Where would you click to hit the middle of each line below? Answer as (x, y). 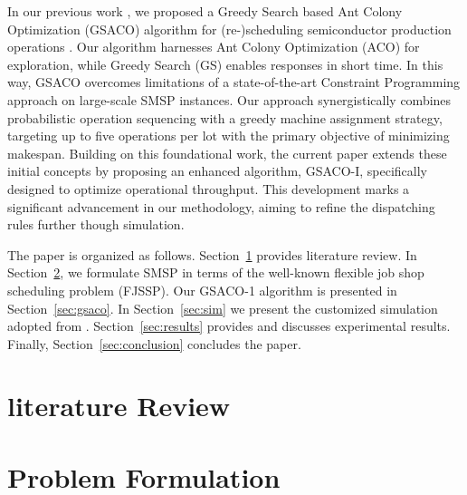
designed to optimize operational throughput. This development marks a (209, 188)
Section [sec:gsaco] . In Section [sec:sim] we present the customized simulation (223, 308)
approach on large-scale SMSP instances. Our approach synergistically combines (229, 99)
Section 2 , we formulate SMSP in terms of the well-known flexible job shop (216, 272)
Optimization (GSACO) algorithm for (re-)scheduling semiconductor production (229, 29)
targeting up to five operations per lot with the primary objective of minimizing (229, 136)
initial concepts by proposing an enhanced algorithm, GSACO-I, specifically (218, 171)
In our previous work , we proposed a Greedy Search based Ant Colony (205, 11)
